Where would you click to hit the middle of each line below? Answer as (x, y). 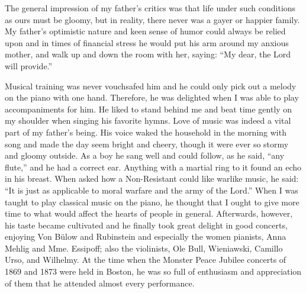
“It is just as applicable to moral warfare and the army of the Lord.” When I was (152, 190)
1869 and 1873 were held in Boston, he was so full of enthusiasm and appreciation (153, 271)
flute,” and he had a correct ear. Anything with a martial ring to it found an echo (153, 167)
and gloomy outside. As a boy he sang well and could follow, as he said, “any (145, 155)
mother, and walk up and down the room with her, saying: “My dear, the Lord (148, 54)
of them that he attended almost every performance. (100, 283)
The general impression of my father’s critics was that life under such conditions (150, 8)
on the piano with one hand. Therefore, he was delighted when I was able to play (152, 97)
